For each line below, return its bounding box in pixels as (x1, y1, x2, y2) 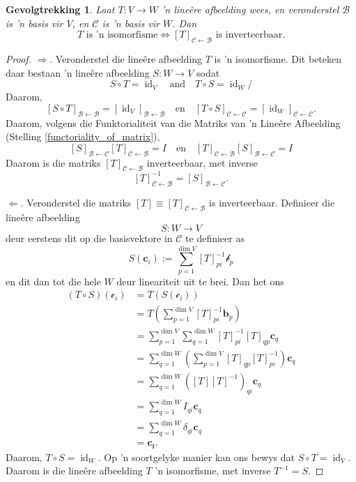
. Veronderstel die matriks (20, 195, 132, 209)
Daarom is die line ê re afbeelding (6, 463, 143, 478)
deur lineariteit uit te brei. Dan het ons (116, 273, 284, 288)
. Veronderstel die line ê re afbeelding (49, 51, 203, 66)
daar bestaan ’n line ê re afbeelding (6, 65, 150, 80)
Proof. (6, 51, 31, 66)
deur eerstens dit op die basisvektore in (6, 231, 173, 246)
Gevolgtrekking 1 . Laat (6, 2, 115, 16)
